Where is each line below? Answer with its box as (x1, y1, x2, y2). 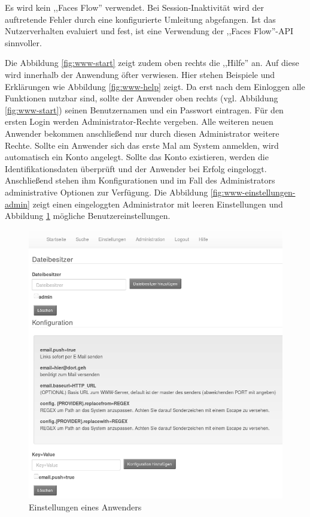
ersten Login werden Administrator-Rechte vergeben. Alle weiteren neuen (5, 115, 273, 128)
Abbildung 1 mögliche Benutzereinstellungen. (5, 209, 171, 222)
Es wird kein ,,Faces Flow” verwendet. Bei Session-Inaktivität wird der (5, 1, 264, 13)
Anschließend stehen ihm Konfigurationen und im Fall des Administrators (5, 174, 275, 187)
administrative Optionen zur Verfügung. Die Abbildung (5, 185, 208, 198)
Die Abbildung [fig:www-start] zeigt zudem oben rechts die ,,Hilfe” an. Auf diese (5, 56, 299, 69)
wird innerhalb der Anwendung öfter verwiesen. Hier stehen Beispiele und (5, 68, 275, 80)
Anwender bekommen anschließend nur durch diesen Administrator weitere (5, 127, 279, 139)
